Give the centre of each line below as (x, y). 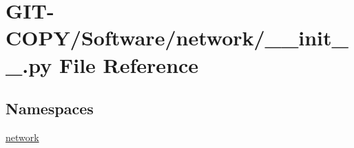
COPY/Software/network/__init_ (177, 38)
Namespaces (50, 108)
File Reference (129, 64)
